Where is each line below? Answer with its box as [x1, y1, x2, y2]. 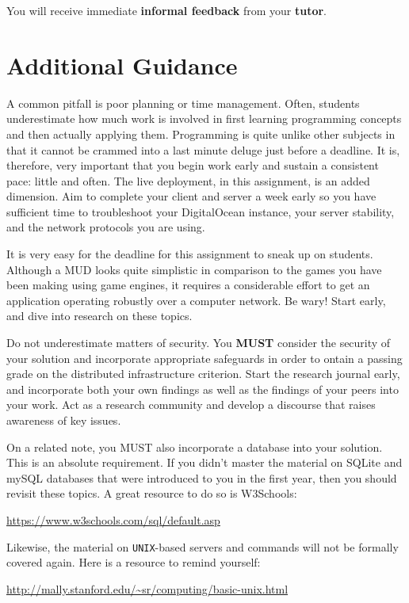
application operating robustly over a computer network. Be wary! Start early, [6, 292, 386, 308]
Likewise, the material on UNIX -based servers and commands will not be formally [6, 538, 399, 555]
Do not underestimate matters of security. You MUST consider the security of [6, 334, 391, 351]
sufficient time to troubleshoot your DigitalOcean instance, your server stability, [6, 203, 395, 219]
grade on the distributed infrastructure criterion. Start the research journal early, [6, 365, 400, 382]
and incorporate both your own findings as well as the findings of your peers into [6, 380, 399, 397]
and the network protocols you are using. [6, 219, 205, 235]
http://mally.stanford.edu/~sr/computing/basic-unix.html [6, 580, 289, 597]
